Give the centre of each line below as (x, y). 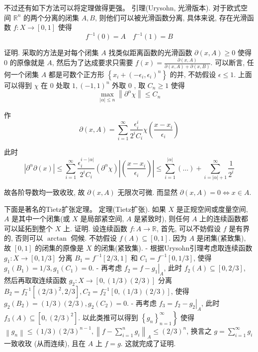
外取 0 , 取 (129, 85)
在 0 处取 (55, 85)
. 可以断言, (228, 62)
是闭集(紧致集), (221, 238)
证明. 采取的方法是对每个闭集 (51, 52)
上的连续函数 (220, 219)
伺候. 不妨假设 (94, 238)
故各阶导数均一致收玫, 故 (44, 192)
